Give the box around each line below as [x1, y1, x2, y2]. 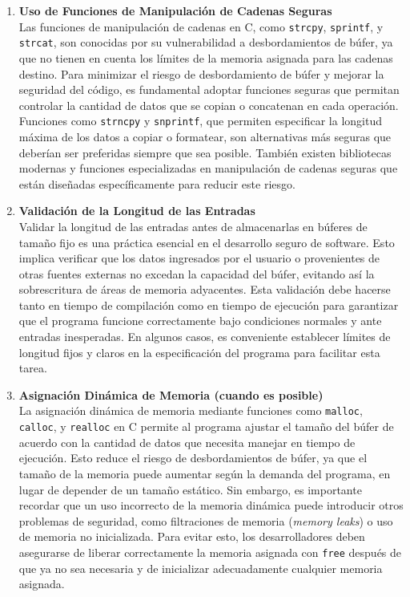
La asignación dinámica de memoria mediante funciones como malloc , [18, 402, 363, 419]
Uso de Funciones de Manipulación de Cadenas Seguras [18, 2, 332, 18]
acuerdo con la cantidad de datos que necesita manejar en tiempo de [18, 433, 356, 450]
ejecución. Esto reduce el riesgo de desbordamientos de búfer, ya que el [18, 449, 368, 466]
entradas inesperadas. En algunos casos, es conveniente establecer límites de [18, 328, 391, 345]
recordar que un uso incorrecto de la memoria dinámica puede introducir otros [18, 497, 404, 514]
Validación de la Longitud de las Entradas [18, 202, 255, 219]
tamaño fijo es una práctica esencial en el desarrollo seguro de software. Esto [18, 234, 395, 250]
